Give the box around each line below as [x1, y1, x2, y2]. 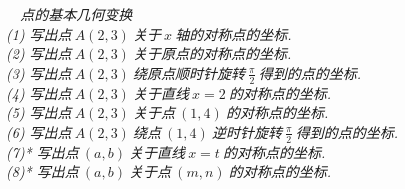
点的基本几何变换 [20, 4, 133, 24]
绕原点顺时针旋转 [133, 62, 246, 83]
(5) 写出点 [6, 102, 72, 123]
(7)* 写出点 [6, 141, 79, 162]
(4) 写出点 [6, 82, 72, 103]
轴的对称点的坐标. [175, 23, 292, 44]
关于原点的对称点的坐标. [133, 43, 292, 64]
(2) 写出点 [6, 43, 72, 64]
